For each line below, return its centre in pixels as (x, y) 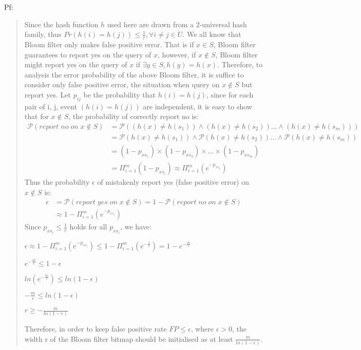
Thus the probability (57, 182)
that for (36, 116)
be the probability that (120, 94)
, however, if (177, 54)
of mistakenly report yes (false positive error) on (173, 182)
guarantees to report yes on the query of (88, 54)
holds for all (88, 227)
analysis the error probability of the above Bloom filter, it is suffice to (134, 74)
